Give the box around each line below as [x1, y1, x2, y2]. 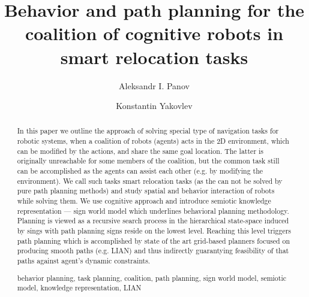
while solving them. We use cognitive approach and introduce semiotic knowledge [17, 196, 271, 206]
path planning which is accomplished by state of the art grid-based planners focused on [17, 235, 290, 246]
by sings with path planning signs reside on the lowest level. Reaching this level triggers [17, 226, 292, 236]
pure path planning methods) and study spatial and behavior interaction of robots [17, 186, 275, 196]
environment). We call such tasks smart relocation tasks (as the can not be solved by [17, 175, 283, 186]
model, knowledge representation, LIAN [17, 283, 142, 293]
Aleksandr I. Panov [119, 79, 190, 92]
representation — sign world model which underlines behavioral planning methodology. [17, 205, 289, 216]
